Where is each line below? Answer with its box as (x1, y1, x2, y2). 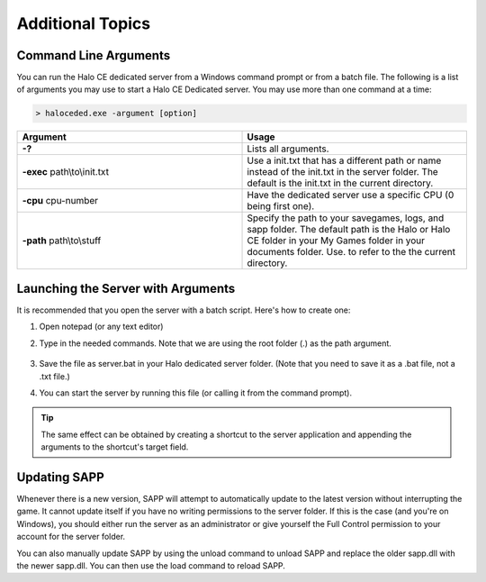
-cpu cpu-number (22, 195, 99, 207)
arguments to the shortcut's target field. (40, 441, 189, 452)
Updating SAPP (16, 469, 105, 485)
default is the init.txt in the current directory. (247, 177, 434, 189)
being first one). (247, 200, 315, 213)
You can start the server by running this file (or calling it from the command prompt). (39, 387, 353, 398)
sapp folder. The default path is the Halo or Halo (247, 223, 451, 236)
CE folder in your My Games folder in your (247, 234, 426, 247)
